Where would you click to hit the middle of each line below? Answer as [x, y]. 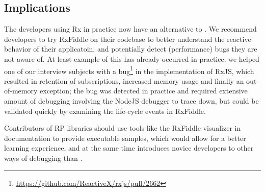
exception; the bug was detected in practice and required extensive [144, 91]
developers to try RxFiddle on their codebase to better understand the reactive [128, 39]
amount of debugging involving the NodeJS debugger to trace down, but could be [131, 101]
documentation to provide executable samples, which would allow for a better [125, 138]
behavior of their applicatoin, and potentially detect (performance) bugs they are [131, 49]
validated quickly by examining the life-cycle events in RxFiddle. [105, 111]
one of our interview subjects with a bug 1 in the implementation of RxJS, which [129, 70]
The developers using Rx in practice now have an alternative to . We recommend [130, 29]
